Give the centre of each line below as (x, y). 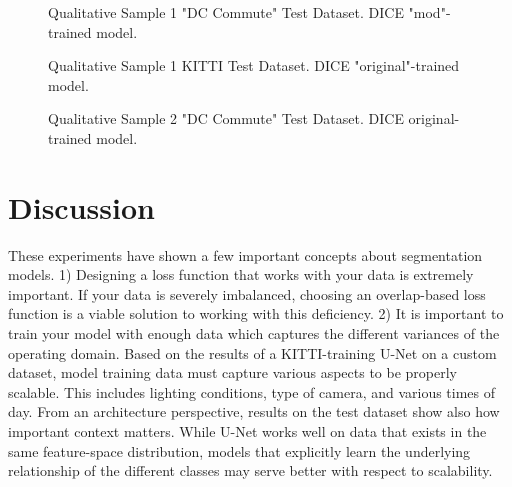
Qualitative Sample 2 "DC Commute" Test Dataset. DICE (226, 118)
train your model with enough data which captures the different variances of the (254, 333)
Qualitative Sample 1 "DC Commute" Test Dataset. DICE (226, 12)
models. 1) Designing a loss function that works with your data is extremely (241, 274)
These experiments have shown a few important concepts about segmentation (245, 254)
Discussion (81, 206)
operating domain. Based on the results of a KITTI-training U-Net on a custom (252, 352)
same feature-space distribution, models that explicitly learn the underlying (239, 450)
